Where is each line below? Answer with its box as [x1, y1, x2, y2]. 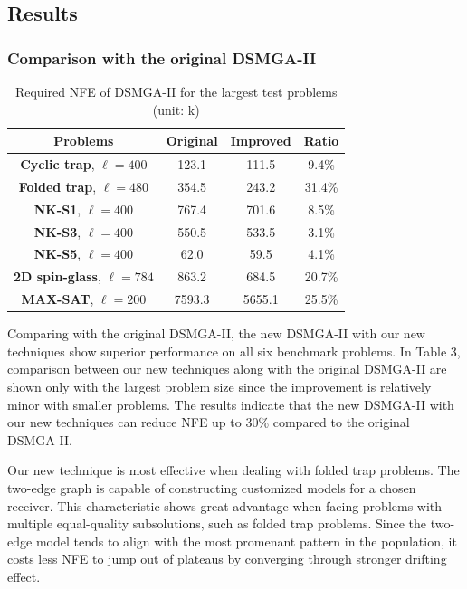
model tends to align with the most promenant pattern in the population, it [35, 531, 457, 550]
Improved [230, 131, 291, 150]
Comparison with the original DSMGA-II [7, 46, 317, 69]
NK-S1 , [33, 199, 81, 218]
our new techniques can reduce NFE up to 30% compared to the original [7, 413, 410, 432]
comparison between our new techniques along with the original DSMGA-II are [7, 359, 447, 378]
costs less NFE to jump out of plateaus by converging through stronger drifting [7, 549, 447, 568]
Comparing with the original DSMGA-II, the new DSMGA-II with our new [7, 324, 425, 343]
